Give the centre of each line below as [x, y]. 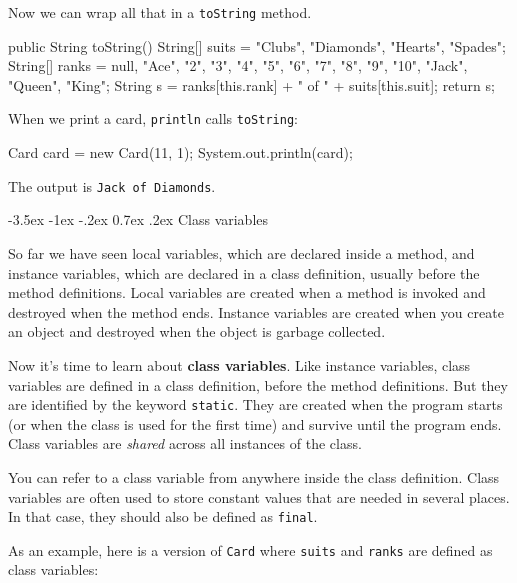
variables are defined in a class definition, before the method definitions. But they [258, 384]
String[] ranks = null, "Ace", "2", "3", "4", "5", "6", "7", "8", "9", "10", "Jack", [238, 65]
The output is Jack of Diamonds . [112, 185]
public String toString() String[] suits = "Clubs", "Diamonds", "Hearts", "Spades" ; [257, 45]
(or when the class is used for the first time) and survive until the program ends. [255, 423]
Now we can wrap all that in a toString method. [160, 12]
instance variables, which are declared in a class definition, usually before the [244, 272]
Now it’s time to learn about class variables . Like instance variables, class [239, 364]
